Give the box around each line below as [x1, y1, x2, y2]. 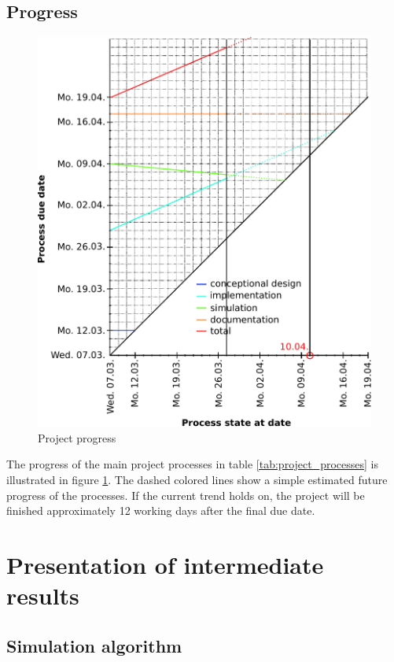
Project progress [38, 429, 116, 446]
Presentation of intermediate [6, 549, 324, 581]
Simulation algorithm [6, 633, 182, 657]
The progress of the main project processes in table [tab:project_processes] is [6, 456, 379, 472]
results [6, 579, 79, 612]
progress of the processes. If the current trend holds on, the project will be [6, 486, 365, 503]
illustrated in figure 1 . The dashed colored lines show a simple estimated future [6, 472, 388, 488]
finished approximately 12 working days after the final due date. [6, 502, 315, 519]
